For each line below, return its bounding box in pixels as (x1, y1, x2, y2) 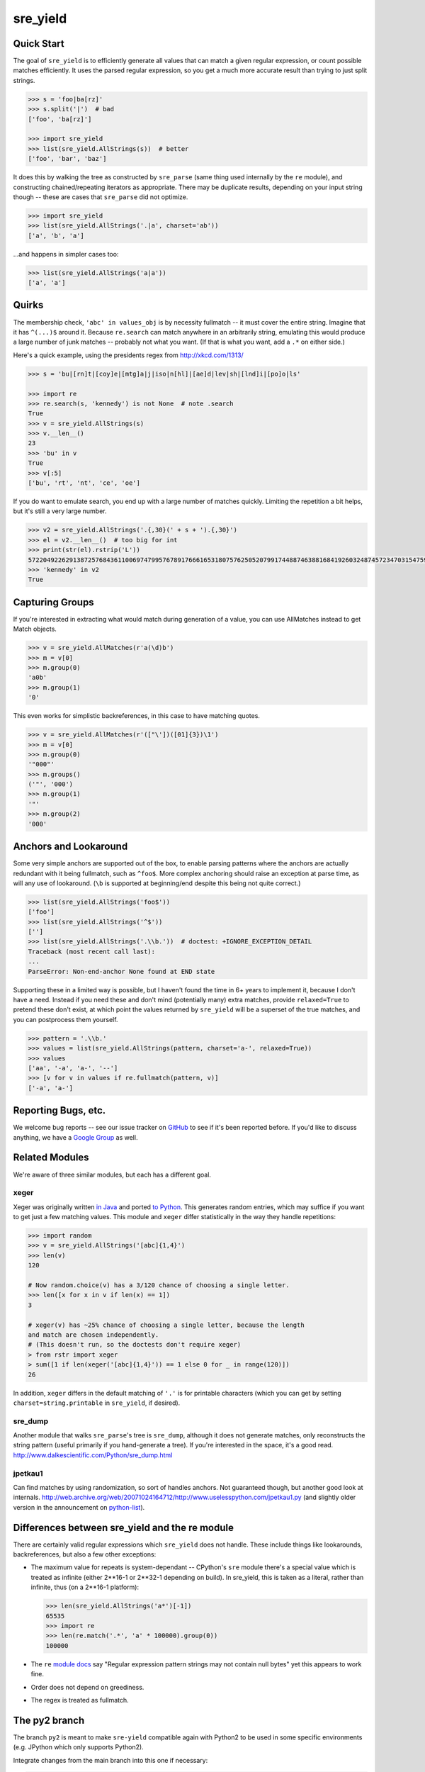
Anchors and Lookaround (13, 841, 128, 853)
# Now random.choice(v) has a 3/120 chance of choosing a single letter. (28, 1282, 290, 1289)
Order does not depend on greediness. (30, 1683, 144, 1691)
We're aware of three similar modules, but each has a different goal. (13, 1170, 212, 1179)
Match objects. (13, 624, 57, 634)
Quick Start (13, 38, 64, 50)
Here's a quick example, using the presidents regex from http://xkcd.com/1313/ (13, 351, 244, 359)
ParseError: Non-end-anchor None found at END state (28, 968, 215, 975)
